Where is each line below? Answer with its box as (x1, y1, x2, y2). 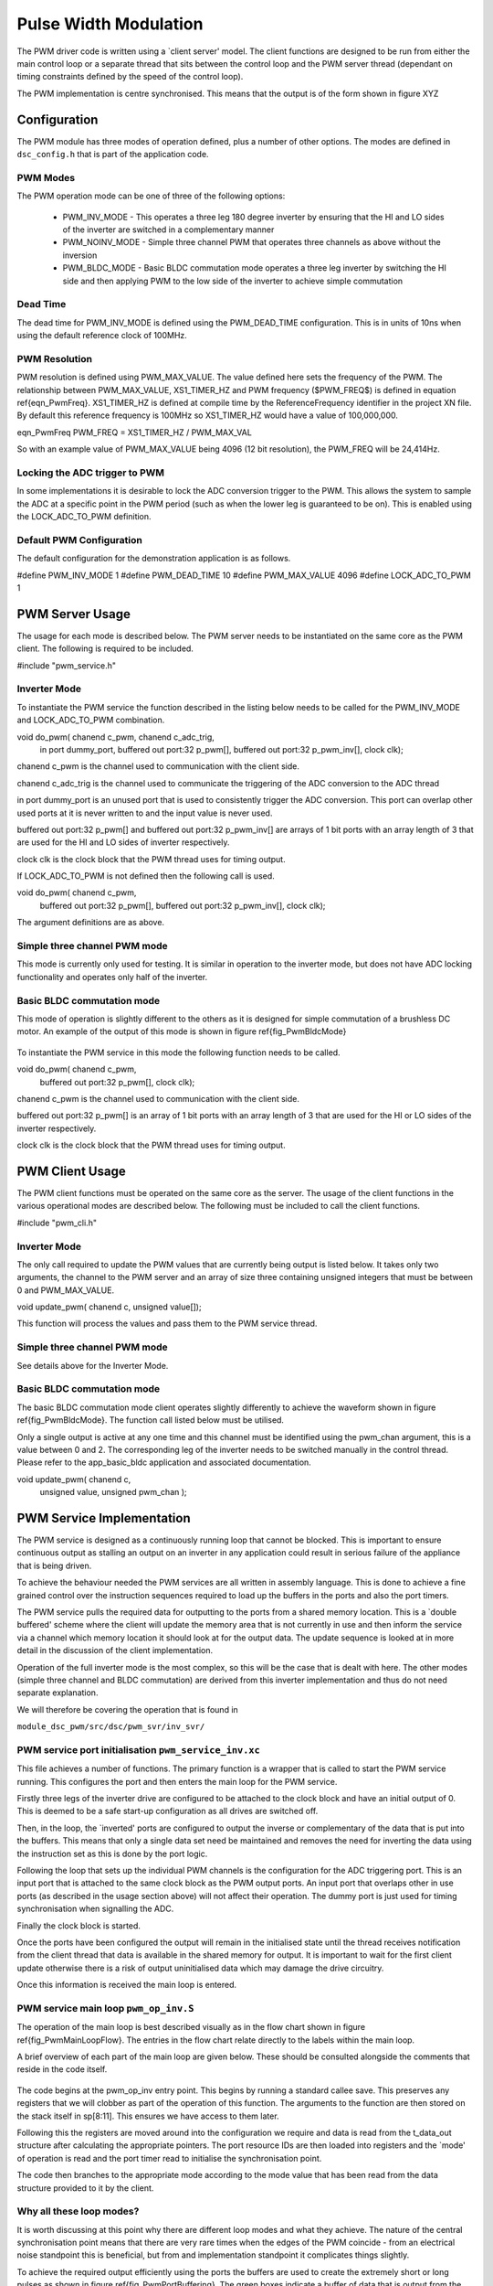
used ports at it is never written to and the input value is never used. (16, 807, 273, 818)
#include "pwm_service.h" (16, 659, 117, 671)
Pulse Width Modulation (16, 14, 204, 34)
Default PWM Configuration (16, 533, 143, 546)
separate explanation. (16, 1687, 99, 1698)
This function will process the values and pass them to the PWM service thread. (16, 1318, 318, 1330)
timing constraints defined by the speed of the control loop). (16, 71, 244, 82)
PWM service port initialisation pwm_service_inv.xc (16, 1743, 260, 1756)
